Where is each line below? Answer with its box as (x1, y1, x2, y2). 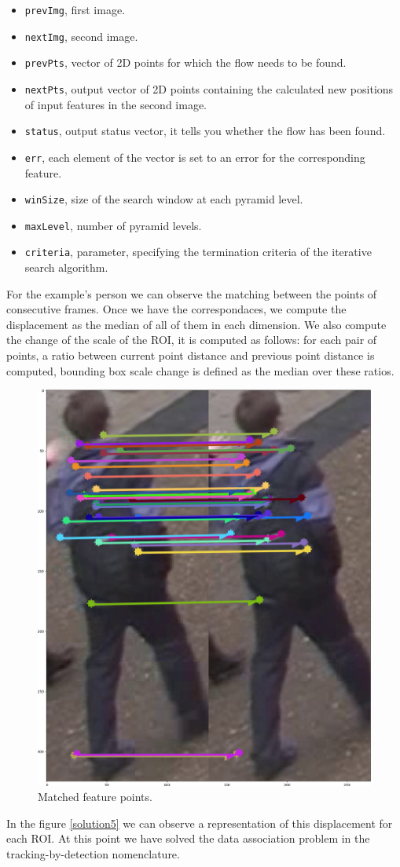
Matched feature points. (38, 788, 152, 805)
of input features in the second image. (24, 96, 207, 112)
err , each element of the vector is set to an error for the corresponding (24, 148, 365, 165)
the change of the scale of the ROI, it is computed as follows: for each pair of (6, 331, 377, 348)
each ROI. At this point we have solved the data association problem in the (6, 830, 370, 847)
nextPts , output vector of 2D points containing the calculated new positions (24, 80, 394, 97)
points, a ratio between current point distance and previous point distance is (6, 347, 375, 364)
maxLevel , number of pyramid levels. (24, 217, 202, 233)
